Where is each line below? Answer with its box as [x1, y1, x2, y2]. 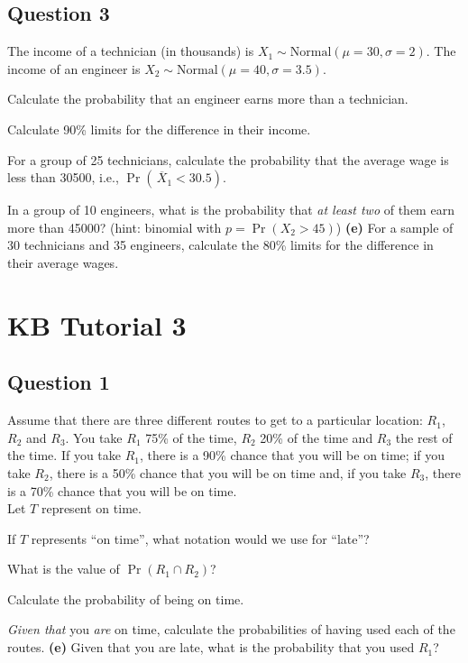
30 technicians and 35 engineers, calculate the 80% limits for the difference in [7, 235, 434, 254]
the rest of [395, 428, 453, 447]
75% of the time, [145, 428, 237, 447]
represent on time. [41, 499, 142, 518]
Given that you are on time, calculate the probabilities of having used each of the [7, 620, 455, 639]
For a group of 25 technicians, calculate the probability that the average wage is [7, 150, 449, 169]
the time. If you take [7, 446, 121, 465]
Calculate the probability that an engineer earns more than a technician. [7, 89, 408, 108]
